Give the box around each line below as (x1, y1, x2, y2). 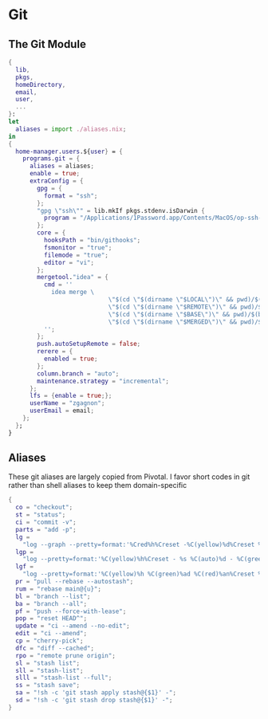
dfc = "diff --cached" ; (15, 644, 94, 652)
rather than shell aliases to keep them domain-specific (8, 481, 187, 490)
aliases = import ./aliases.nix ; (15, 125, 127, 133)
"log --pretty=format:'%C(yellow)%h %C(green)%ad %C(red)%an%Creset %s (22, 570, 266, 579)
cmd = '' (43, 281, 73, 289)
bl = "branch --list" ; (15, 592, 91, 600)
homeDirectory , (15, 81, 66, 88)
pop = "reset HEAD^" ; (15, 615, 88, 623)
